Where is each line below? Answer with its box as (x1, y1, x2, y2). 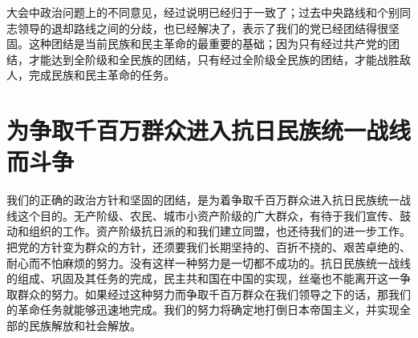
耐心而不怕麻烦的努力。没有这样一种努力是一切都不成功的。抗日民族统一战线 (6, 254, 411, 271)
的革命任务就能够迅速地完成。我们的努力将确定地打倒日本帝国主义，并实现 (6, 301, 400, 318)
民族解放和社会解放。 (28, 317, 141, 334)
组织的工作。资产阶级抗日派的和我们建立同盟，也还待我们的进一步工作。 (28, 223, 411, 239)
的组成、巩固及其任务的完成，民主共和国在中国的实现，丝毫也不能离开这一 (6, 270, 400, 287)
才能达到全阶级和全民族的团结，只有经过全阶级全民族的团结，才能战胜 (28, 50, 400, 67)
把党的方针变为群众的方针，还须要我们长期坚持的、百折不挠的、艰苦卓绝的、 (6, 239, 411, 256)
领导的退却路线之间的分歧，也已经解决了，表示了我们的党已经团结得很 (17, 19, 388, 36)
